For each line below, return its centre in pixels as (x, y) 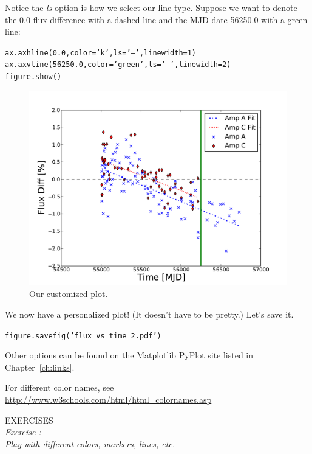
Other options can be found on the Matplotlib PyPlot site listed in (129, 355)
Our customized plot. (69, 294)
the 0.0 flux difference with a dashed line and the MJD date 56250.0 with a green (156, 19)
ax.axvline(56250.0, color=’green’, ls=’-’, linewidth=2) (118, 65)
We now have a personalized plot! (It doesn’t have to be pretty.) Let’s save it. (149, 314)
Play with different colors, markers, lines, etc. (90, 443)
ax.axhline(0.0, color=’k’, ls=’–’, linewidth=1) (101, 53)
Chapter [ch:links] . (40, 367)
